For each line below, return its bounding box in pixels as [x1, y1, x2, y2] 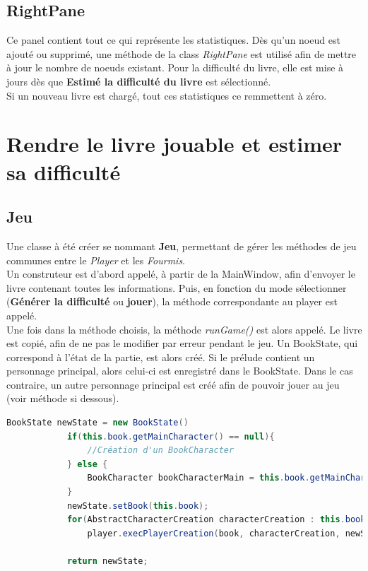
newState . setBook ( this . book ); [66, 500, 209, 511]
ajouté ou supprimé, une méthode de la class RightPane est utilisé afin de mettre [6, 46, 357, 61]
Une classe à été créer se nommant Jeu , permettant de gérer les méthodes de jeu [6, 238, 357, 253]
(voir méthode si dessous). [6, 391, 119, 406]
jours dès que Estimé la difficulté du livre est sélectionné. [6, 73, 271, 88]
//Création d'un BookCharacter [87, 445, 235, 456]
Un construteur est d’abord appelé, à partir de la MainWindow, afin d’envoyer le [6, 266, 355, 281]
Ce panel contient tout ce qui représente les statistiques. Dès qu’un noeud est [6, 33, 340, 47]
